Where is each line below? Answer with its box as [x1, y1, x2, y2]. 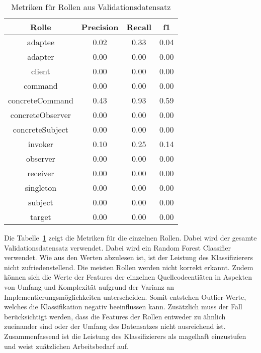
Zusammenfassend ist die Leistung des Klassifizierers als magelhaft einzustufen [4, 330, 246, 341]
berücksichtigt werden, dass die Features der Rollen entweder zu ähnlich [4, 311, 226, 321]
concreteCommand [8, 94, 73, 106]
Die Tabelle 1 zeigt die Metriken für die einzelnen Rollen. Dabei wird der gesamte [4, 232, 257, 243]
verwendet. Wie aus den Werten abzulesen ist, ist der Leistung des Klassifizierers [4, 252, 253, 263]
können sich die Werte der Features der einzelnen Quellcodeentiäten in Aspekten [4, 272, 252, 282]
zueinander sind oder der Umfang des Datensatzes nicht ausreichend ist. [4, 321, 226, 331]
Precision [81, 21, 119, 33]
